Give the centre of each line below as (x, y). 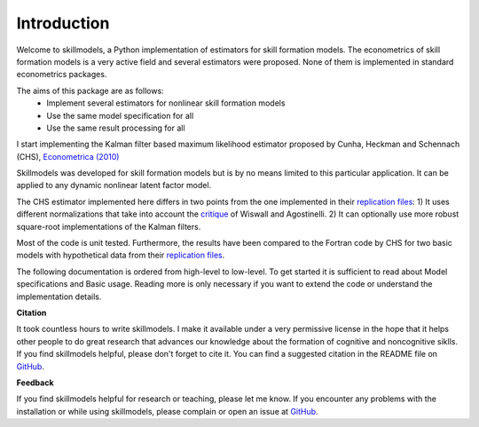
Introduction (63, 23)
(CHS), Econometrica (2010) (68, 156)
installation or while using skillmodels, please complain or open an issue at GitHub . (167, 411)
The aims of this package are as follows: (90, 91)
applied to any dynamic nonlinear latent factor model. (114, 186)
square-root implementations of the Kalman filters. (109, 226)
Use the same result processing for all (116, 128)
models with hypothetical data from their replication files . (121, 255)
